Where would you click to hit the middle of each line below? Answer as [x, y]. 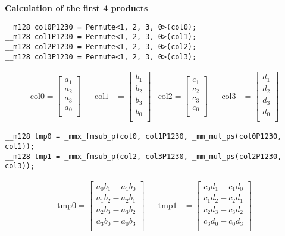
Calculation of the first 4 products [76, 8]
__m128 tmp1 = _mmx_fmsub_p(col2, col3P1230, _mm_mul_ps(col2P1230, [143, 156]
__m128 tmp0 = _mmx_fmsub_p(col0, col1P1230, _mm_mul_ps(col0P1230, [143, 137]
